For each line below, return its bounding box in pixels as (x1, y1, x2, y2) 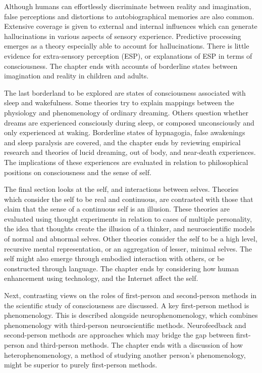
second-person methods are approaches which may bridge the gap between (4, 329, 234, 340)
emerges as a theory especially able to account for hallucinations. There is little (4, 40, 249, 51)
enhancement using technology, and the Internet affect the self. (4, 273, 198, 283)
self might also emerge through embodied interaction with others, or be (4, 253, 225, 264)
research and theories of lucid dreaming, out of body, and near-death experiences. (4, 147, 256, 157)
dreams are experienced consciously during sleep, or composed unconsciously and (4, 117, 254, 128)
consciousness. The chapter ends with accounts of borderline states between (4, 60, 238, 71)
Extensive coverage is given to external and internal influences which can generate (4, 21, 257, 31)
